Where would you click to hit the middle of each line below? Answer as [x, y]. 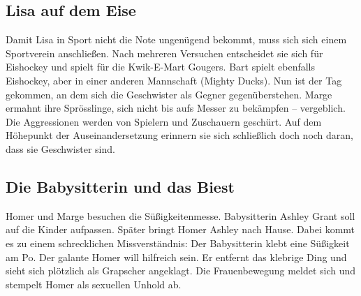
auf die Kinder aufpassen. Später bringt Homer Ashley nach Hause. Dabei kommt [180, 229]
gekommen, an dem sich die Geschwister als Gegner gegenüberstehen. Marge [169, 94]
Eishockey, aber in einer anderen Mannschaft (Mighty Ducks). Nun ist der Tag [174, 80]
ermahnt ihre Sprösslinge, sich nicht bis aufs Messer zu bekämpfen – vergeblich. [176, 108]
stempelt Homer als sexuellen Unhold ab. [94, 284]
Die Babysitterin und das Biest [120, 186]
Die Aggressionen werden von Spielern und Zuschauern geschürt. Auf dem [164, 121]
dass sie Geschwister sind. [60, 148]
